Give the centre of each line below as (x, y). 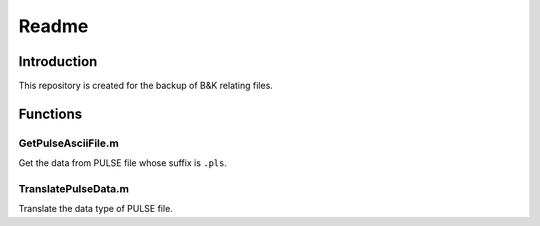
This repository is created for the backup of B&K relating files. (146, 86)
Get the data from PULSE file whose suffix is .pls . (123, 163)
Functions (50, 113)
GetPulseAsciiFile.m (68, 143)
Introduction (58, 61)
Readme (53, 26)
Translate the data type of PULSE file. (96, 209)
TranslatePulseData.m (74, 188)
